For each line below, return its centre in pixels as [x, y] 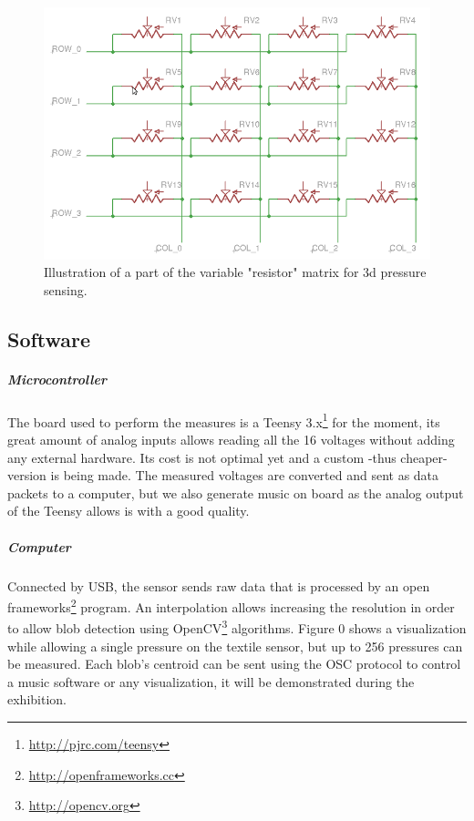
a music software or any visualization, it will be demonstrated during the [211, 681]
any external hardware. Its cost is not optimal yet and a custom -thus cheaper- [227, 457]
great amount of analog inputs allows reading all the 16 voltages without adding [231, 440]
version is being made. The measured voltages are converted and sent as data [223, 475]
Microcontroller [57, 379]
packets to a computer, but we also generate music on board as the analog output [236, 493]
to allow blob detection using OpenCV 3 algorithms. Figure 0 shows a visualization [237, 627]
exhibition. [37, 699]
